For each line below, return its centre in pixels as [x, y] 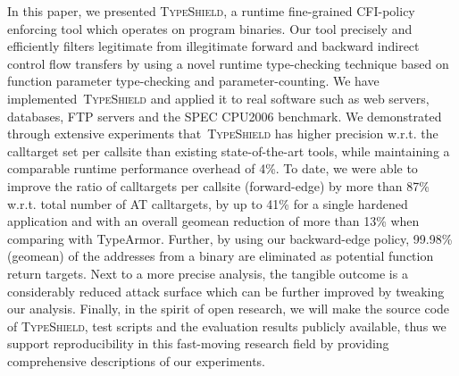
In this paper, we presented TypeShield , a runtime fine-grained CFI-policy [211, 11]
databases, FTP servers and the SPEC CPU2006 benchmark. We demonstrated [225, 116]
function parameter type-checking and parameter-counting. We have [193, 81]
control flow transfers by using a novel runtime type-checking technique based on [228, 63]
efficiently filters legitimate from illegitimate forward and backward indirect [213, 46]
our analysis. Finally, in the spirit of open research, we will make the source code [229, 309]
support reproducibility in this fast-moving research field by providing [198, 343]
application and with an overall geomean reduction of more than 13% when [213, 221]
